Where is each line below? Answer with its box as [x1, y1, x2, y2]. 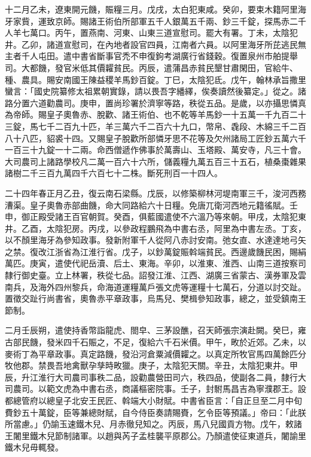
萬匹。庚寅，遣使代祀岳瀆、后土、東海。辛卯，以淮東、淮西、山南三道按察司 [5, 257, 306, 269]
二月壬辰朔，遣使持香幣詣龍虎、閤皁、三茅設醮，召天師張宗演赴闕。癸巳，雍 [5, 324, 306, 336]
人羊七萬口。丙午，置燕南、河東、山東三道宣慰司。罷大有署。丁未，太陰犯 [5, 26, 298, 39]
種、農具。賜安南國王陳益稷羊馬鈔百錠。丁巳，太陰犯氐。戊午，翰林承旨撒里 [5, 73, 306, 85]
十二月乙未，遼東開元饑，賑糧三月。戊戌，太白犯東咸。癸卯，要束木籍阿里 [5, 3, 298, 15]
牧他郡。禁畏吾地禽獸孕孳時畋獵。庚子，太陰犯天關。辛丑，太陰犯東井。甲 [5, 359, 298, 372]
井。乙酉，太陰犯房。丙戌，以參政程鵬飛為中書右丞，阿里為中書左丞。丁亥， [5, 222, 306, 234]
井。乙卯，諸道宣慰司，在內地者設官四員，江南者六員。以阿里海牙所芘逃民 [5, 38, 298, 50]
